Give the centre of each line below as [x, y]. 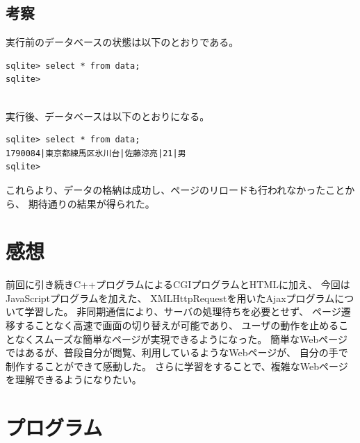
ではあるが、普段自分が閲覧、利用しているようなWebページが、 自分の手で [177, 352]
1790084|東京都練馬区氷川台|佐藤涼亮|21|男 [96, 153]
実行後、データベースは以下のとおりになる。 [108, 116]
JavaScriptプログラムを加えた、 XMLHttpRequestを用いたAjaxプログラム [170, 298]
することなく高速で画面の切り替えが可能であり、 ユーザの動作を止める [177, 325]
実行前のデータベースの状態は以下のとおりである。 [122, 42]
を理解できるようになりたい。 [74, 379]
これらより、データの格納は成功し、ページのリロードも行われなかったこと [175, 189]
